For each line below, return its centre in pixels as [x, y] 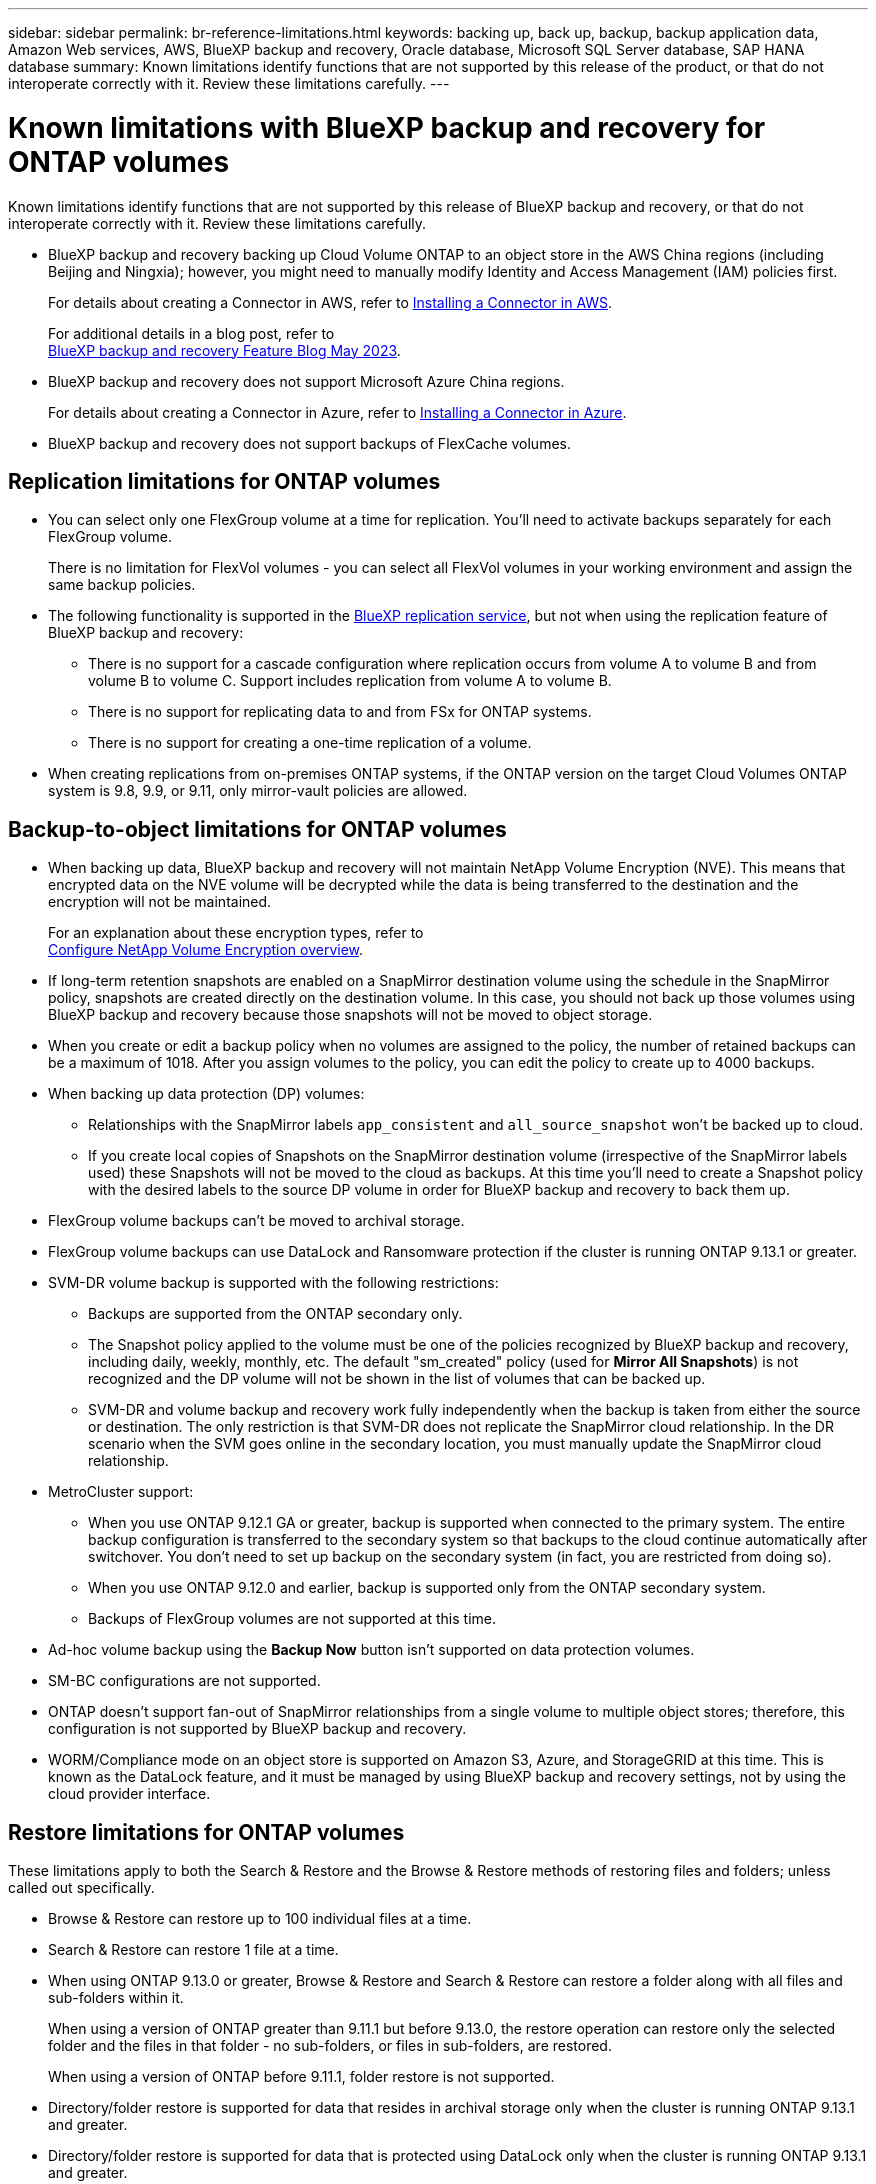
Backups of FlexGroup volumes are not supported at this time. [292, 1619]
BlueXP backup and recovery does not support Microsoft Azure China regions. [306, 381]
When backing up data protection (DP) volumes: [206, 1094]
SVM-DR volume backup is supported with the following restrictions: [273, 1283]
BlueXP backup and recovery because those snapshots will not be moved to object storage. [350, 1015]
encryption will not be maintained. [160, 902]
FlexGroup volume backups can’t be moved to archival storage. [256, 1221]
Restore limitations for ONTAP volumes [206, 1832]
